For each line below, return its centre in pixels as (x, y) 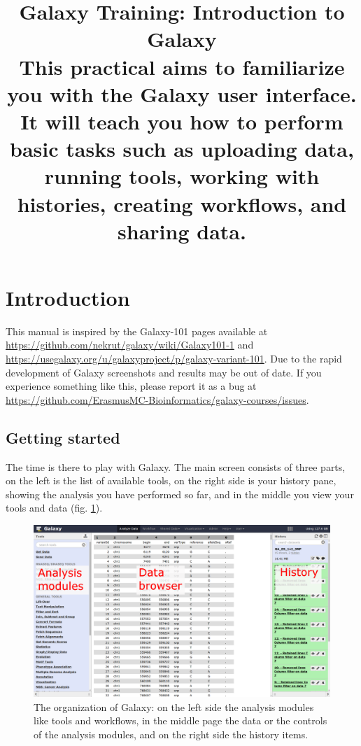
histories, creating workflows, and (182, 203)
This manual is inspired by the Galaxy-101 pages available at (137, 331)
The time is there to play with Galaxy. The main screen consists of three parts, (176, 466)
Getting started (63, 437)
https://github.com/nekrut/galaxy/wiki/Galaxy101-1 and (130, 345)
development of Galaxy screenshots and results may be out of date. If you (164, 372)
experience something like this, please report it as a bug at (131, 386)
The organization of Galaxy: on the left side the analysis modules (174, 706)
